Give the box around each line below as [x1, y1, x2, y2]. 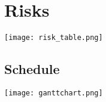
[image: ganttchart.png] [4, 88, 103, 97]
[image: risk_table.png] [4, 33, 103, 42]
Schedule [4, 60, 60, 78]
